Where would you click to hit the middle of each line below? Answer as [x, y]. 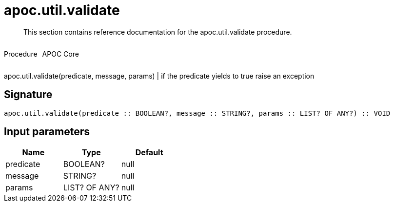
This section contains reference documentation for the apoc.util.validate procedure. [158, 32]
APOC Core [60, 54]
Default [149, 153]
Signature [28, 95]
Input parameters [47, 132]
